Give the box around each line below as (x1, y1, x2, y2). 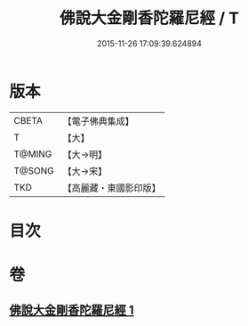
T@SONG (13, 164, 55, 176)
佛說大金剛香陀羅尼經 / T (59, 8, 240, 29)
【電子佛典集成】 (62, 115, 135, 127)
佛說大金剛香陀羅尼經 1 (9, 303, 135, 318)
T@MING (13, 148, 52, 160)
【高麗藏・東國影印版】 (62, 182, 162, 194)
